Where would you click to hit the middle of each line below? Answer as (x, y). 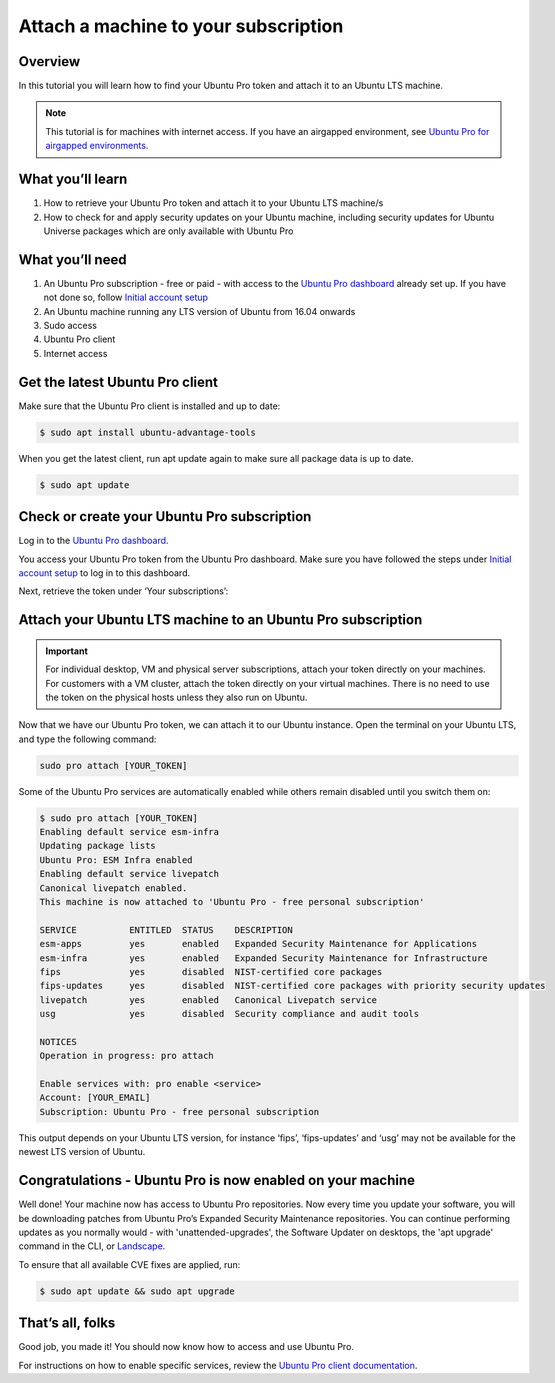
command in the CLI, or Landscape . (92, 1246)
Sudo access (70, 325)
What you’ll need (72, 259)
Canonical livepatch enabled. (113, 888)
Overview (49, 61)
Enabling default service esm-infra (129, 832)
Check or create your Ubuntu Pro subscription (165, 516)
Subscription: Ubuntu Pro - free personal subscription (179, 1111)
